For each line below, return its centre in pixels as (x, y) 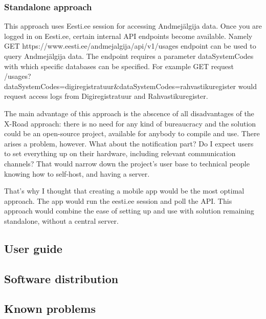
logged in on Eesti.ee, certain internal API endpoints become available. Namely (128, 36)
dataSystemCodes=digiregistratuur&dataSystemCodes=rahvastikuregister (120, 86)
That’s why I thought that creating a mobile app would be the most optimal (124, 191)
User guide (33, 248)
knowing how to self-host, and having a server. (77, 173)
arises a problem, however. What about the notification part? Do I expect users (129, 143)
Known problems (50, 309)
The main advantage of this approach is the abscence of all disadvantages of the (129, 113)
